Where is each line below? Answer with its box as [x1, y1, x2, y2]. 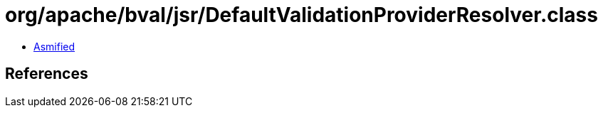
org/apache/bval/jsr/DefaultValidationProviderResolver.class [5, 3, 598, 27]
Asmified [33, 40, 75, 53]
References [5, 65, 88, 83]
